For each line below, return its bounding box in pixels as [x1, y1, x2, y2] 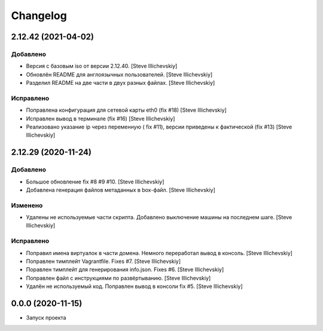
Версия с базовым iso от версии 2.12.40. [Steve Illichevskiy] [26, 63, 178, 70]
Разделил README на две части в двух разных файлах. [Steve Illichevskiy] [26, 79, 215, 87]
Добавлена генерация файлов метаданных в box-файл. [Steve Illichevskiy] [26, 186, 215, 194]
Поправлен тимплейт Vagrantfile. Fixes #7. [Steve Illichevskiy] [26, 258, 181, 265]
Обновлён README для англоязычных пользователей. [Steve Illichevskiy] [26, 71, 213, 78]
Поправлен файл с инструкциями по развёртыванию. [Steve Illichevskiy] [26, 274, 211, 281]
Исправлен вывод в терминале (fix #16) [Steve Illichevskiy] [26, 115, 175, 122]
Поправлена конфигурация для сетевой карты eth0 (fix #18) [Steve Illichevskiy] [26, 106, 227, 114]
